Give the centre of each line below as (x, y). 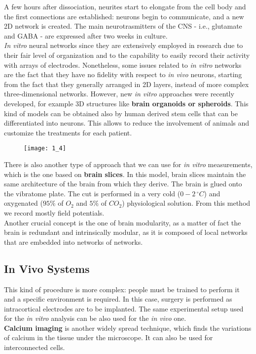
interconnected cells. (35, 347)
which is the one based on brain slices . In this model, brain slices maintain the (125, 174)
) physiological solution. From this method (186, 203)
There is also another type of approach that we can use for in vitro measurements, (128, 164)
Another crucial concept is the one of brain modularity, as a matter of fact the (123, 222)
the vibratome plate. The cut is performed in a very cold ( (92, 193)
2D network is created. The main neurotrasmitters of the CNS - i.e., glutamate (123, 26)
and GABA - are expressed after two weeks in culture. (86, 35)
